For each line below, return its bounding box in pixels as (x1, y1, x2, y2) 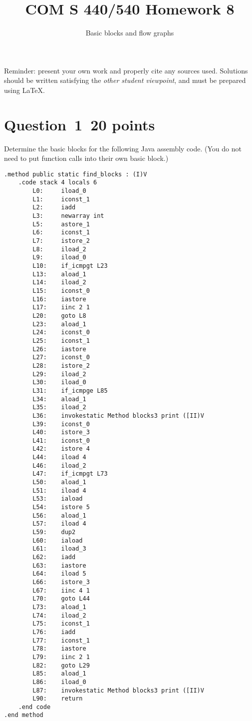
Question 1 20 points (4, 114, 155, 134)
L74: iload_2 (32, 612, 86, 619)
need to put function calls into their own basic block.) (4, 153, 169, 163)
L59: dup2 (32, 529, 76, 536)
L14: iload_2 (32, 279, 86, 286)
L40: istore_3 (32, 429, 90, 436)
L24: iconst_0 (32, 329, 90, 336)
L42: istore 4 (32, 445, 90, 453)
